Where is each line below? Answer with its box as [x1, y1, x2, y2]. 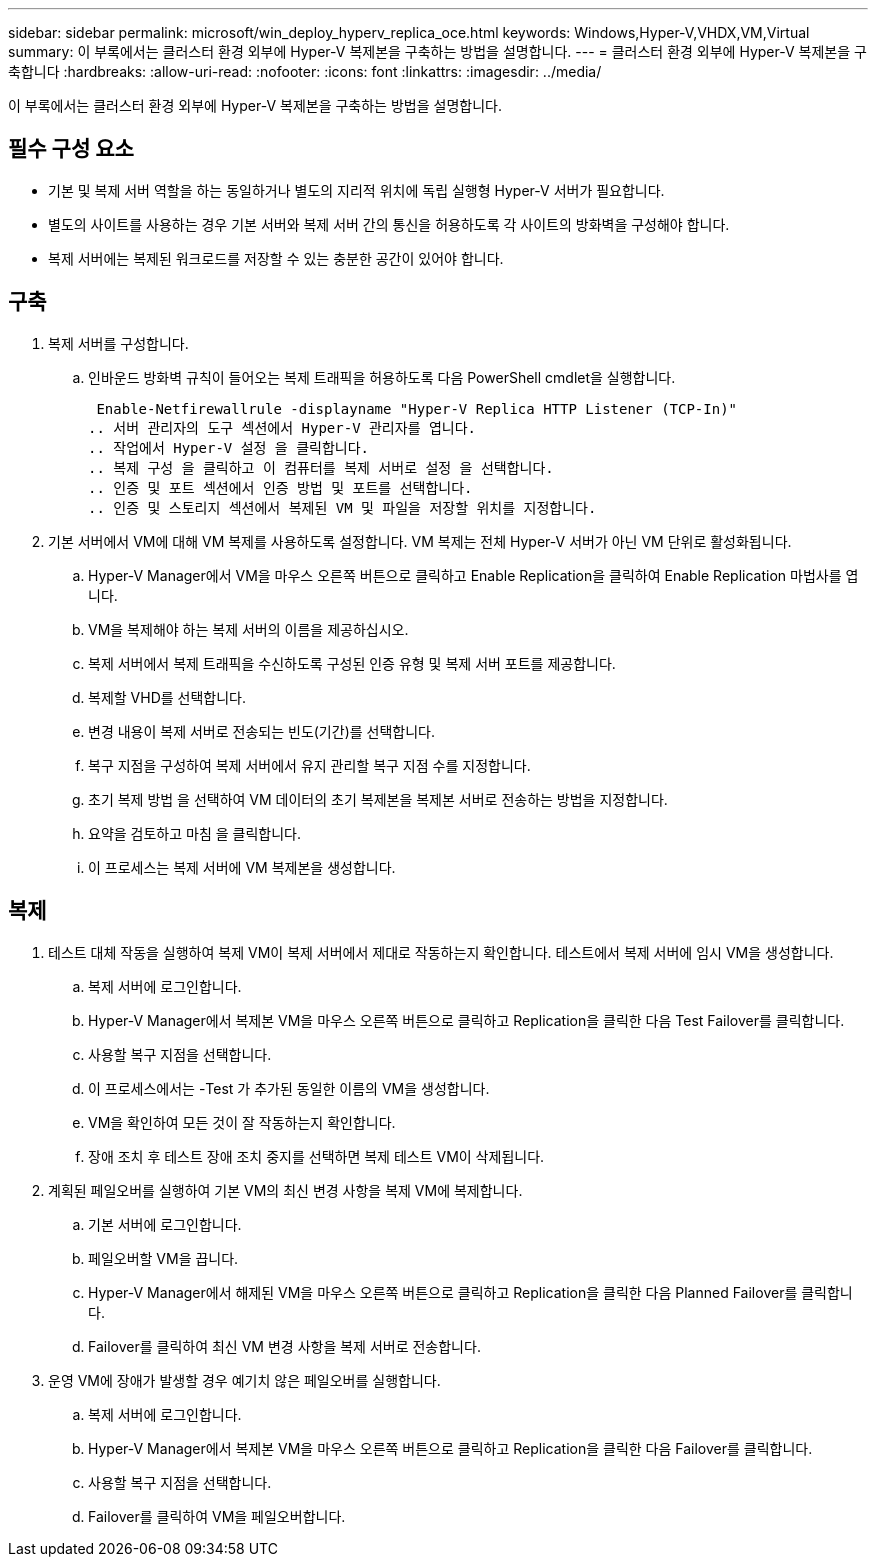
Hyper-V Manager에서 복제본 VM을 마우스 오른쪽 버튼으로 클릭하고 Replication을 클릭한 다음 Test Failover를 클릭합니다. [88, 1011, 845, 1029]
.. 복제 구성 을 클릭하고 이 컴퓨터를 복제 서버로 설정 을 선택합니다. [88, 459, 554, 476]
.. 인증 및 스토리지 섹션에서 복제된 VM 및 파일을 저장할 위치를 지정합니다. [88, 499, 597, 516]
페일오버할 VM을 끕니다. [88, 1249, 239, 1267]
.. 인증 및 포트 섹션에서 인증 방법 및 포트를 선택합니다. [88, 479, 473, 496]
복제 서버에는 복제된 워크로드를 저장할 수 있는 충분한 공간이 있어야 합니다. [48, 249, 504, 267]
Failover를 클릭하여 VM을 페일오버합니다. [88, 1507, 346, 1525]
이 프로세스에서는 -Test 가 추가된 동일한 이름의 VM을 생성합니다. [88, 1079, 490, 1097]
